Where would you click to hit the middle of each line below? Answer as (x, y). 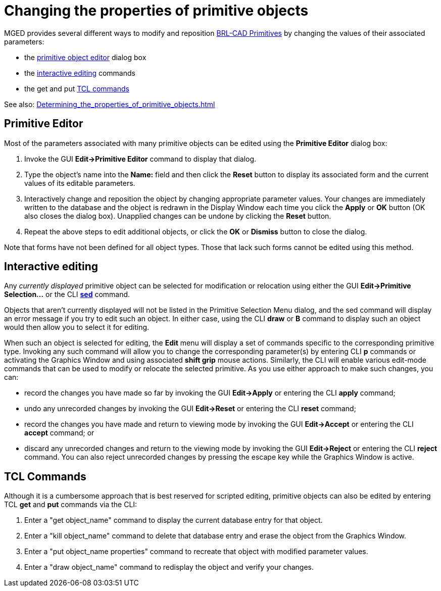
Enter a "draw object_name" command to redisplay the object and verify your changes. (169, 567)
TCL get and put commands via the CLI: (71, 505)
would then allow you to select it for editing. (77, 327)
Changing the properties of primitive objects (156, 11)
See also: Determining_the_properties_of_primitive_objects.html (110, 104)
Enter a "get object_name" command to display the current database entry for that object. (174, 520)
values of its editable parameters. (80, 183)
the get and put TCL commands (77, 88)
